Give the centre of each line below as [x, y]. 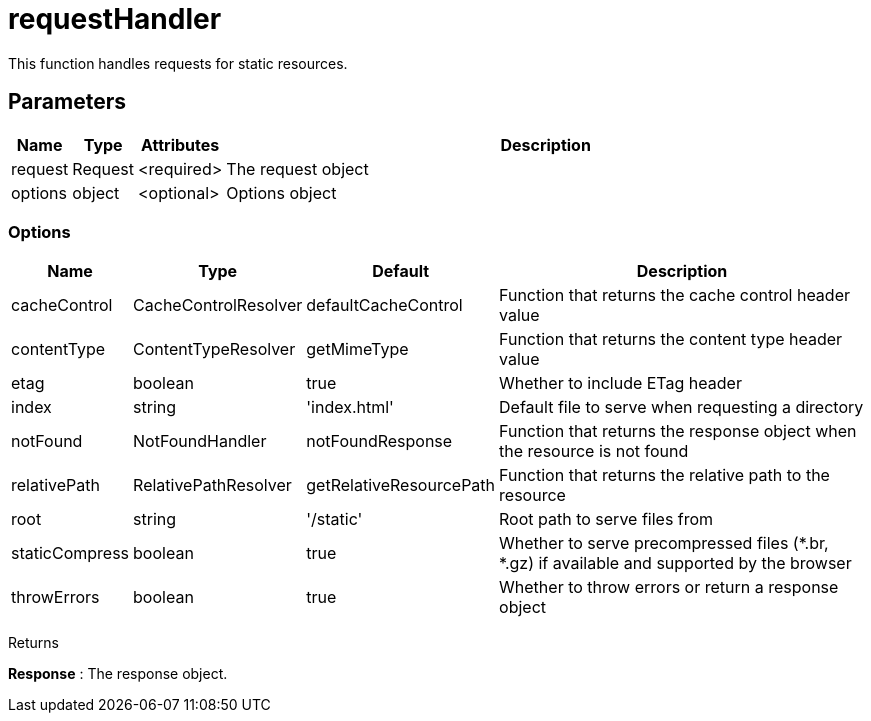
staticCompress [70, 553]
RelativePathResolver [212, 485]
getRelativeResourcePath [401, 485]
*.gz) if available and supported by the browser [675, 563]
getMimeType [357, 349]
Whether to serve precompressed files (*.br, [664, 543]
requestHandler [115, 19]
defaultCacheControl [384, 305]
